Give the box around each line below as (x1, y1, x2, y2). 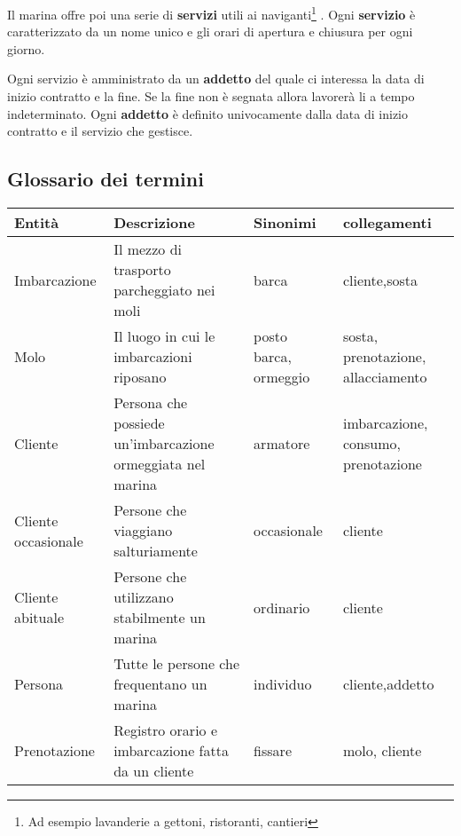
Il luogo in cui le (113, 326, 215, 347)
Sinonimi (254, 212, 316, 233)
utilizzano (113, 587, 174, 608)
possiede (113, 413, 165, 434)
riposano (113, 367, 167, 388)
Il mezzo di (113, 239, 182, 260)
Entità (14, 212, 59, 233)
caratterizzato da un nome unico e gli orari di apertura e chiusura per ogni (7, 22, 413, 41)
